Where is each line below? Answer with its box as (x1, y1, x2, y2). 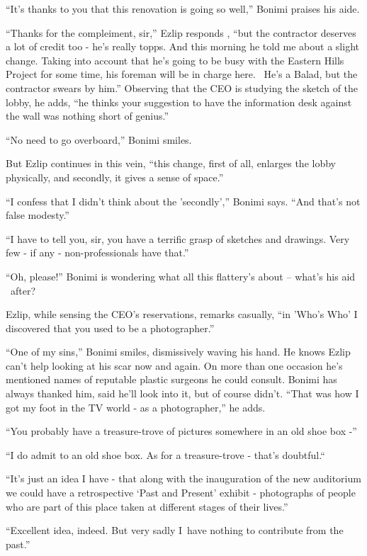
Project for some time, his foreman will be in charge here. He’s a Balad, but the (6, 67, 358, 81)
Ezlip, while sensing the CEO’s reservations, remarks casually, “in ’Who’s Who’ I (6, 307, 358, 322)
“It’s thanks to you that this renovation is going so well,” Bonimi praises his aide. (6, 1, 360, 16)
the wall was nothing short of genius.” (6, 108, 169, 123)
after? (10, 283, 36, 297)
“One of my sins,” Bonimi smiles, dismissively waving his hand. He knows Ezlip (6, 344, 351, 359)
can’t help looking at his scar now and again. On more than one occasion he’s (6, 358, 343, 373)
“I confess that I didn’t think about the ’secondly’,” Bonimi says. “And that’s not (6, 193, 361, 208)
